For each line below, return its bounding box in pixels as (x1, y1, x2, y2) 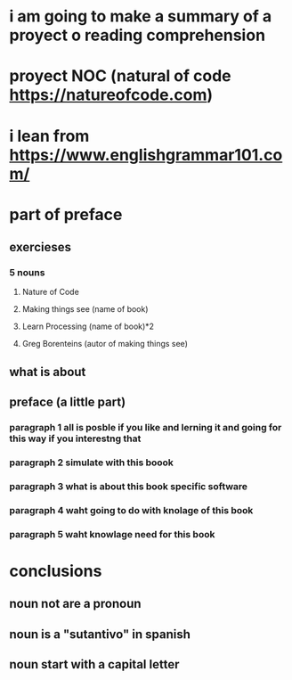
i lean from (9, 126, 90, 146)
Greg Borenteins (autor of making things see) (21, 339, 189, 349)
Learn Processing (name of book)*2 (21, 321, 154, 332)
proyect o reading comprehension (9, 25, 265, 45)
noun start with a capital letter (9, 657, 180, 672)
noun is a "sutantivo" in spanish (9, 627, 191, 642)
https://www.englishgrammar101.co (9, 144, 283, 165)
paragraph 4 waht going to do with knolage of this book (9, 504, 254, 516)
